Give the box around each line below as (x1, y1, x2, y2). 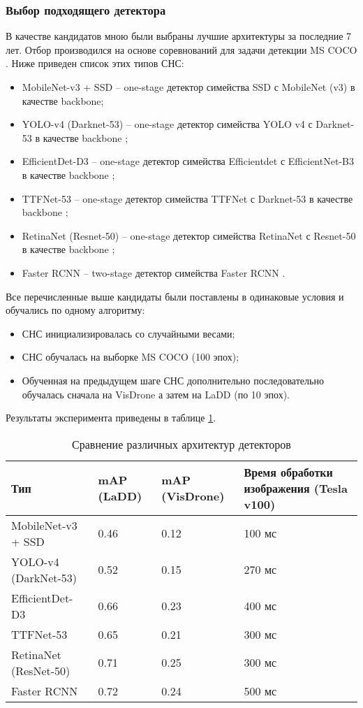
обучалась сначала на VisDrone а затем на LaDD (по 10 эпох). (22, 386, 290, 401)
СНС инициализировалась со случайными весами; (22, 326, 235, 340)
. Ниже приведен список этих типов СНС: (6, 56, 184, 71)
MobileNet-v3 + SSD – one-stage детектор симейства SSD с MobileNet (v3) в (22, 80, 355, 94)
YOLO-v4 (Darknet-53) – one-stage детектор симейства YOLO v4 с (22, 117, 313, 131)
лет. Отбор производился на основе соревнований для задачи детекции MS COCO (6, 42, 357, 57)
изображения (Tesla (244, 479, 348, 496)
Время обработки (244, 463, 333, 480)
